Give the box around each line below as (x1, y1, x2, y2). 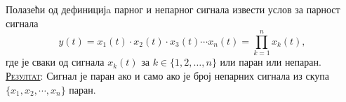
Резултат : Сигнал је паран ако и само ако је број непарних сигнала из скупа (6, 68, 330, 82)
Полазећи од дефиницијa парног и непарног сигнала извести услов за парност (6, 2, 340, 16)
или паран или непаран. (220, 54, 321, 69)
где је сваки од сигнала (6, 54, 105, 69)
